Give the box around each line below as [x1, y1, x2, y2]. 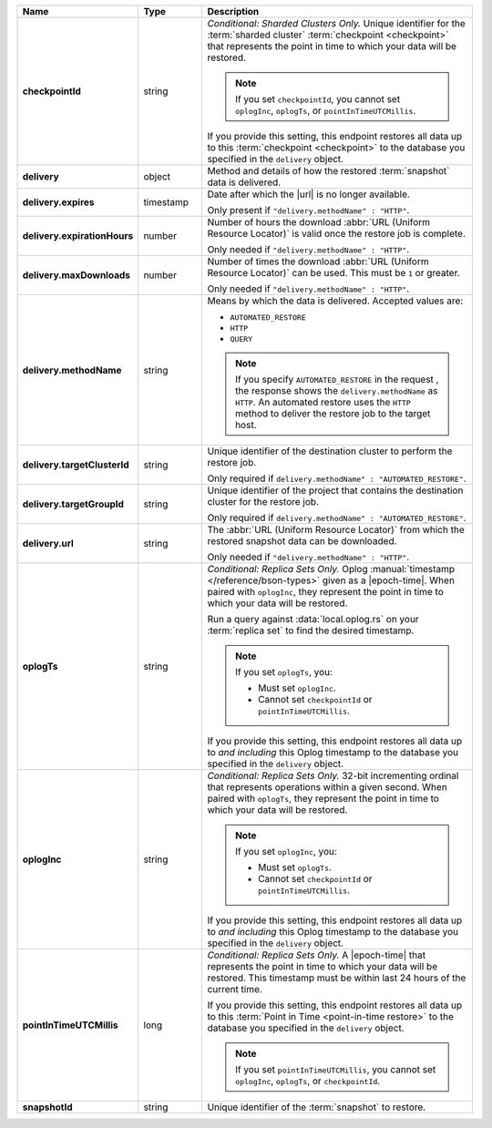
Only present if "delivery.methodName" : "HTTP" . [207, 204, 410, 216]
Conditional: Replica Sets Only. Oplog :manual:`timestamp [207, 563, 456, 575]
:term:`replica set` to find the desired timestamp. [207, 624, 415, 637]
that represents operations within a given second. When [207, 781, 448, 793]
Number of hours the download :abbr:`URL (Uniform [207, 216, 431, 228]
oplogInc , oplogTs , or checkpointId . [235, 1075, 381, 1087]
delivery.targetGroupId [22, 497, 125, 510]
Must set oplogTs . [258, 861, 333, 874]
